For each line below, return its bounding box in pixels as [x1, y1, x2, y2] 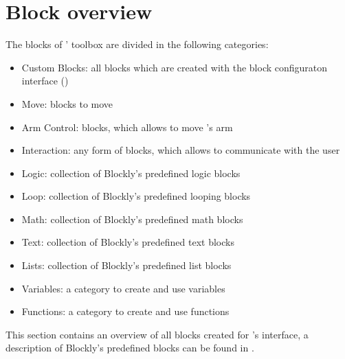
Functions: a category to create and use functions [21, 304, 230, 319]
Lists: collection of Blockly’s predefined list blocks [21, 258, 232, 273]
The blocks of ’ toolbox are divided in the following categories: [5, 37, 269, 51]
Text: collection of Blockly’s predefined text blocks [21, 235, 234, 249]
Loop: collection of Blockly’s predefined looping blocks [21, 189, 251, 203]
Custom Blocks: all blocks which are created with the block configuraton [21, 60, 328, 74]
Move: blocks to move [21, 96, 113, 111]
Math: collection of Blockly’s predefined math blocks [21, 211, 243, 226]
